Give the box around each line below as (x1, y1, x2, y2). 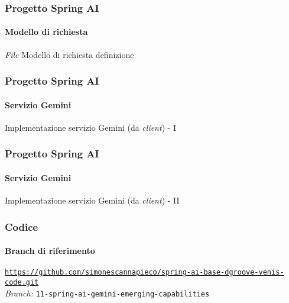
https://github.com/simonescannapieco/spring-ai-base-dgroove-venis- (5, 268, 284, 277)
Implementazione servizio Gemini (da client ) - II (5, 194, 180, 207)
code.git (5, 278, 39, 286)
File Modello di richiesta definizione (5, 48, 134, 60)
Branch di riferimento (5, 244, 95, 257)
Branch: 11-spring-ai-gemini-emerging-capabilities (5, 286, 210, 299)
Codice (5, 219, 38, 234)
